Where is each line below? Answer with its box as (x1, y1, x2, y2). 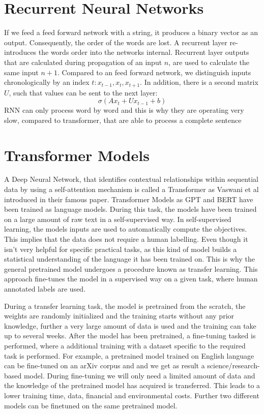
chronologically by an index (4, 77, 90, 87)
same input (4, 67, 39, 77)
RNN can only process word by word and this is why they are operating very (4, 105, 244, 115)
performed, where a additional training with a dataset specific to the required (4, 340, 246, 351)
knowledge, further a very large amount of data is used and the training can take (4, 320, 256, 331)
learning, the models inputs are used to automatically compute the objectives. (4, 224, 247, 234)
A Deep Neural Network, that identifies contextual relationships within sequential (4, 174, 258, 184)
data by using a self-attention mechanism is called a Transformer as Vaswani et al (4, 184, 259, 195)
